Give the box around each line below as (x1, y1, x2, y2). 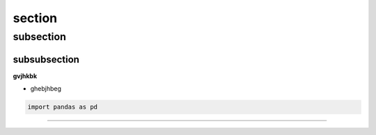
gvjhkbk (13, 71, 38, 80)
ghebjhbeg (30, 84, 62, 93)
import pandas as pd (27, 103, 97, 111)
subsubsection (13, 53, 80, 65)
